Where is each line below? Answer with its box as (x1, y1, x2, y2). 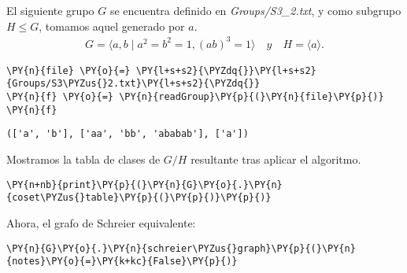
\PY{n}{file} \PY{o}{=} (6, 65, 131, 76)
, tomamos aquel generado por (39, 17, 185, 34)
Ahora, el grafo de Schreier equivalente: (6, 214, 196, 231)
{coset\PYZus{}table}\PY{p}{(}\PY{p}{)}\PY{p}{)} (6, 192, 272, 204)
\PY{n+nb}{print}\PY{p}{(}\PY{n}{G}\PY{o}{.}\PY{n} (6, 179, 283, 190)
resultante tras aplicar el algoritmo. (191, 151, 361, 167)
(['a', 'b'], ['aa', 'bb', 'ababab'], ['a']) (6, 128, 249, 140)
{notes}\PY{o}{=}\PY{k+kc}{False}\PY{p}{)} (6, 256, 238, 267)
